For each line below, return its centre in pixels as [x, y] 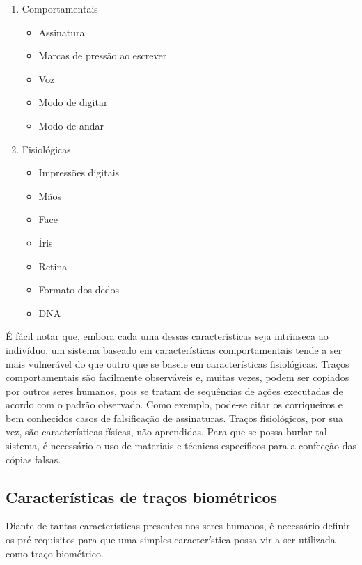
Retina [53, 266]
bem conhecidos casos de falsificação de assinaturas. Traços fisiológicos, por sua [174, 418]
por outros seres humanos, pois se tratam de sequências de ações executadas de [174, 390]
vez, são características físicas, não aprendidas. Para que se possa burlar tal [166, 432]
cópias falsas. [33, 459]
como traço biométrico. [55, 553]
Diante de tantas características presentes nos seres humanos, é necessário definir [178, 526]
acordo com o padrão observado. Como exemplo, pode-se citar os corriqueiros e [174, 404]
